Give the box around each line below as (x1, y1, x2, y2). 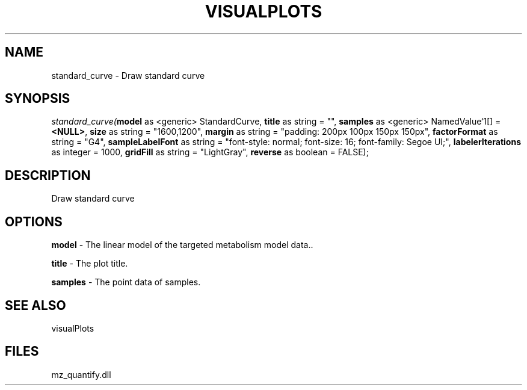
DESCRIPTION (5, 167, 91, 183)
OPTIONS (5, 214, 63, 229)
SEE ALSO (5, 297, 66, 313)
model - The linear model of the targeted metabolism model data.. (51, 240, 313, 250)
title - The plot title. (51, 258, 128, 269)
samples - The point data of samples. (51, 277, 201, 288)
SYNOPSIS (5, 91, 70, 107)
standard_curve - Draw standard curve (51, 70, 205, 81)
